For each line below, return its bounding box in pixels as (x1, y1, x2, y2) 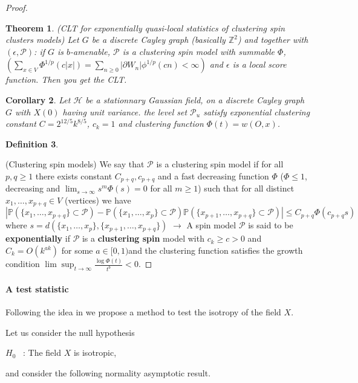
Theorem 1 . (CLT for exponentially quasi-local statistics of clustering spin (5, 21, 285, 34)
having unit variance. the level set (62, 105, 187, 118)
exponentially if (5, 232, 70, 245)
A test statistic (5, 282, 69, 295)
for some (61, 244, 93, 257)
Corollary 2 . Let (5, 93, 71, 106)
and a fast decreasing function (158, 169, 269, 182)
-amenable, (70, 45, 110, 57)
